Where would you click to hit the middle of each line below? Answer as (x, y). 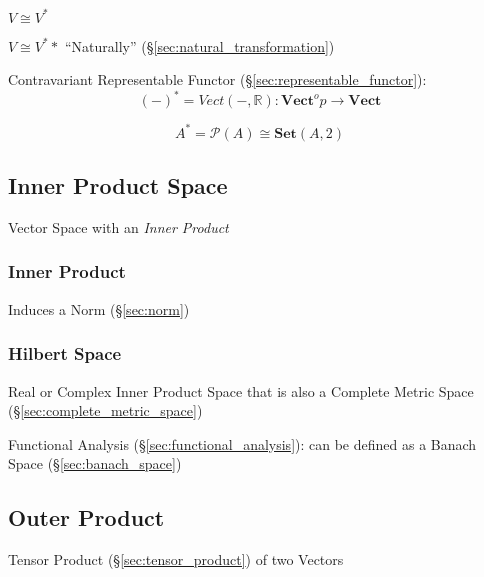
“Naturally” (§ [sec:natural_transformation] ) (200, 45)
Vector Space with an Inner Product (118, 226)
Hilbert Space (65, 353)
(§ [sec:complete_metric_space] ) (105, 410)
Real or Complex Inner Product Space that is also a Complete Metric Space (241, 390)
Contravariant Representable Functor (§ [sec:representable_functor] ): (217, 79)
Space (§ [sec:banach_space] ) (95, 463)
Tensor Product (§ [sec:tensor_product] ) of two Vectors (176, 559)
